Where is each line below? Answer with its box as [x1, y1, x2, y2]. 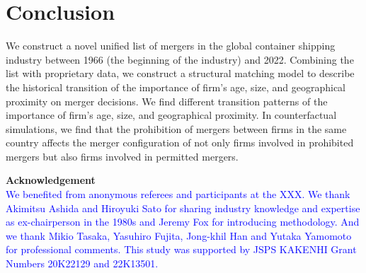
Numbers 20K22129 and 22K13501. [6, 256, 159, 271]
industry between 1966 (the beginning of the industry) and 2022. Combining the [6, 52, 354, 66]
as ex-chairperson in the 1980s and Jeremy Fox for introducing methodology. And [6, 214, 360, 229]
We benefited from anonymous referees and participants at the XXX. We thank [6, 187, 350, 202]
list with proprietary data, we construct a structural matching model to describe [6, 66, 355, 81]
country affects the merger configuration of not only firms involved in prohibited [6, 135, 354, 150]
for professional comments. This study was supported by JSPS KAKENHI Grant [6, 242, 357, 257]
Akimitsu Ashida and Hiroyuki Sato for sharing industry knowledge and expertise [6, 200, 360, 215]
